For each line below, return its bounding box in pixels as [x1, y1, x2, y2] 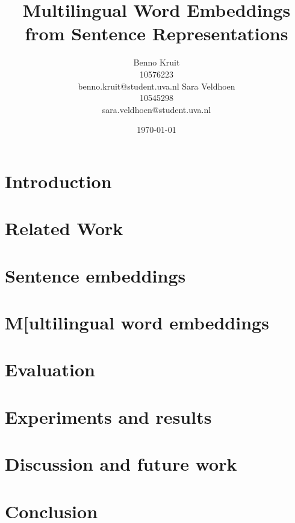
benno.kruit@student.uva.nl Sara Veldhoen [78, 79, 235, 92]
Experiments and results [5, 404, 212, 429]
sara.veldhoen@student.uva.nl [102, 103, 211, 115]
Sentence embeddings [5, 263, 186, 287]
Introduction [5, 168, 112, 193]
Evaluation [5, 357, 95, 382]
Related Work [5, 216, 123, 240]
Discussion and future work [5, 451, 237, 476]
